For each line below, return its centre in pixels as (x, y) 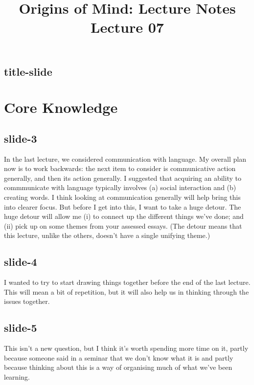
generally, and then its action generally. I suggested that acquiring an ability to (123, 178)
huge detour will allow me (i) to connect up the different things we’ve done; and (124, 216)
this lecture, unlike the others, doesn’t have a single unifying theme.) (107, 235)
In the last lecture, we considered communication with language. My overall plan (125, 159)
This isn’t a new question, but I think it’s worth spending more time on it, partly (126, 348)
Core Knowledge (61, 107)
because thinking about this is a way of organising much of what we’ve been (118, 367)
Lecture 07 (127, 27)
